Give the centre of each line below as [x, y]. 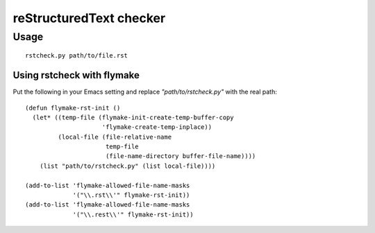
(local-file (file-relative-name [115, 137]
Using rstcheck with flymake [76, 75]
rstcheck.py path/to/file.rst [77, 56]
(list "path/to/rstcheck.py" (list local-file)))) [127, 166]
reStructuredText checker [89, 18]
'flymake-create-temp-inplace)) [157, 127]
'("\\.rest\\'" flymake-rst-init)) [133, 214]
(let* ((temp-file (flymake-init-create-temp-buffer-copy [133, 117]
